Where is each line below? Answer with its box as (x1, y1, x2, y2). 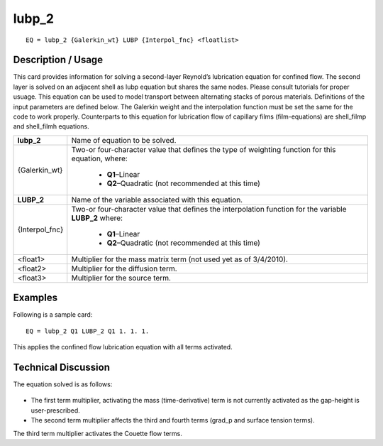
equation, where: (71, 153, 128, 163)
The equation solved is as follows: (13, 380, 113, 388)
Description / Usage (13, 54, 103, 66)
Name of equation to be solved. (71, 135, 177, 145)
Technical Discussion (13, 361, 110, 373)
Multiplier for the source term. (71, 273, 172, 283)
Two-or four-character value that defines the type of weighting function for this (71, 144, 336, 154)
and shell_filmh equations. (13, 122, 90, 131)
